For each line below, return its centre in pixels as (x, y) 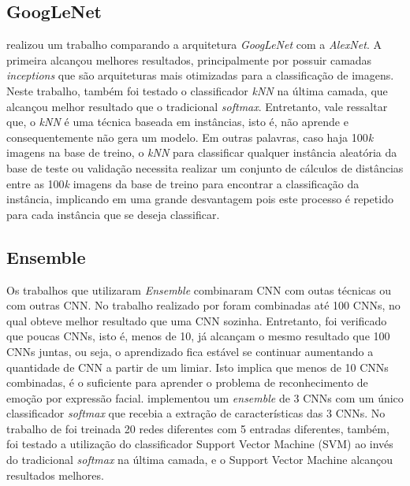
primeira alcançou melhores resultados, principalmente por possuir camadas (189, 59)
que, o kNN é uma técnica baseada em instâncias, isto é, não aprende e (177, 122)
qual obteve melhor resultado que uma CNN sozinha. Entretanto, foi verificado (197, 320)
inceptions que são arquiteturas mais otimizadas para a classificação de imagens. (200, 75)
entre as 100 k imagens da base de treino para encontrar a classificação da (183, 183)
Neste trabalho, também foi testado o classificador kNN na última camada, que (197, 90)
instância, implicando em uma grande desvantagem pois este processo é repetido (200, 199)
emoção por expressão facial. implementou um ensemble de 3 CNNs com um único (205, 397)
